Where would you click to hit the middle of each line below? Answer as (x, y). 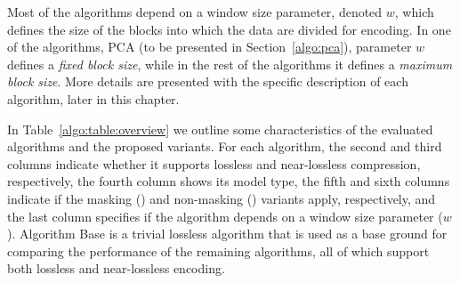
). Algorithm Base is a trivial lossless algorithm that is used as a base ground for (227, 234)
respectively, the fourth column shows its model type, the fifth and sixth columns (229, 181)
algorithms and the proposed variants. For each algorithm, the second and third (225, 146)
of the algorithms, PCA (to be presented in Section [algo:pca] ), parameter (210, 47)
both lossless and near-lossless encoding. (116, 268)
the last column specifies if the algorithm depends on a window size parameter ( (225, 216)
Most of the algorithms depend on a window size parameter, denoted (195, 12)
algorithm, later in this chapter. (93, 98)
